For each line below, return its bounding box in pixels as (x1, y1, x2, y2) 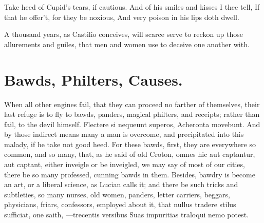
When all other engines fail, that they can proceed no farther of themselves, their (4, 98, 260, 109)
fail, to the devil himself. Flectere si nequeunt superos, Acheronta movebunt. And (4, 118, 260, 129)
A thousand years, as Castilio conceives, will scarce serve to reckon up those (4, 29, 243, 39)
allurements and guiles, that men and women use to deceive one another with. (4, 38, 250, 49)
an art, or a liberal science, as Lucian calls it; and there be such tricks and (4, 179, 238, 190)
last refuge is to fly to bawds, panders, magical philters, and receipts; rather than (4, 109, 260, 119)
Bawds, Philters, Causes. (4, 69, 183, 90)
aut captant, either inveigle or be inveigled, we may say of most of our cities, (4, 159, 245, 170)
